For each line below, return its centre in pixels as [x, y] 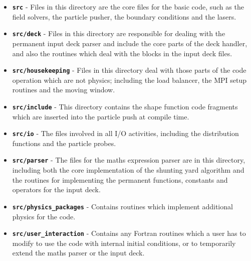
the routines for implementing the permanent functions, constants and [120, 179]
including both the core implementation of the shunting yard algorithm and [128, 170]
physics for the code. [44, 216]
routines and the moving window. [64, 90]
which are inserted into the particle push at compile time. [101, 116]
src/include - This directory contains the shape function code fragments [125, 106]
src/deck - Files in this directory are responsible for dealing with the [119, 33]
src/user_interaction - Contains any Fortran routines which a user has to [129, 233]
